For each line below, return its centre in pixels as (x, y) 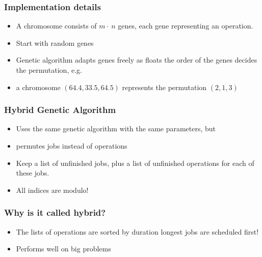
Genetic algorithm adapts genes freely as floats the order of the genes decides (137, 60)
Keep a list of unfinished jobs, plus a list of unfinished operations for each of (135, 163)
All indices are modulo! (52, 190)
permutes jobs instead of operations (72, 146)
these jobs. (33, 173)
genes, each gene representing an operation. (186, 26)
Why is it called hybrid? (55, 212)
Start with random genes (55, 42)
